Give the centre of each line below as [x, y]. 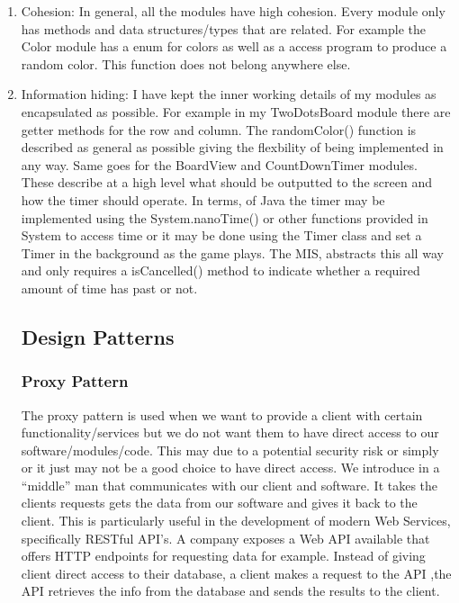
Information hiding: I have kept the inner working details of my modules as [229, 94]
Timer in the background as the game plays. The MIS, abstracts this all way [232, 252]
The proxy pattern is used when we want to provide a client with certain [222, 414]
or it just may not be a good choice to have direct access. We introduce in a [230, 468]
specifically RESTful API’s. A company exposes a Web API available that [225, 538]
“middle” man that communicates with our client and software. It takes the [229, 485]
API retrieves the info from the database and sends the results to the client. [230, 591]
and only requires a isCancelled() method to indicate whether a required [220, 270]
